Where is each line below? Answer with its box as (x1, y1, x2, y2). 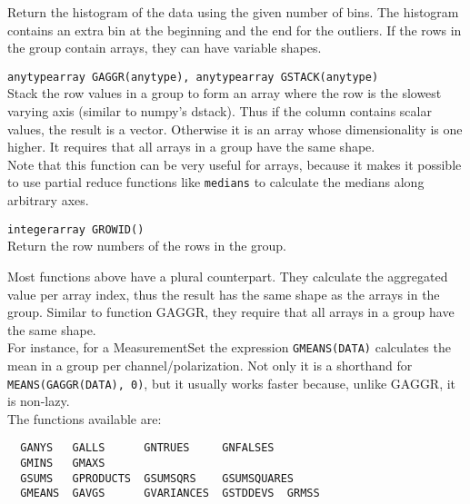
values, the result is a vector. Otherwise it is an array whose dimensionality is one (7, 119, 463, 138)
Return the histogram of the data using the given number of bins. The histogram (7, 3, 459, 21)
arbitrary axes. (7, 191, 89, 210)
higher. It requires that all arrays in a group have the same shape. (7, 137, 375, 156)
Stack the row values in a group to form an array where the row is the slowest (7, 84, 442, 103)
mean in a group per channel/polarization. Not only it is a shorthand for (7, 355, 413, 374)
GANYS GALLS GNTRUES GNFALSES (20, 441, 275, 455)
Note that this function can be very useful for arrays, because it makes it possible (7, 154, 462, 173)
